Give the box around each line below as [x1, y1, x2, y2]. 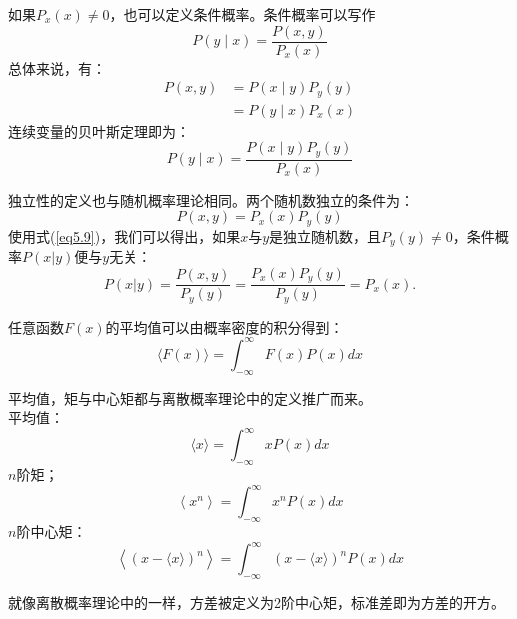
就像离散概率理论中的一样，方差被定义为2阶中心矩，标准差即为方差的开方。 [8, 592, 505, 613]
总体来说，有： [8, 57, 106, 78]
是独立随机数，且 [269, 225, 382, 246]
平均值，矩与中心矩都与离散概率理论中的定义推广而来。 [8, 387, 372, 408]
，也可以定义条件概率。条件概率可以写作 [109, 4, 376, 24]
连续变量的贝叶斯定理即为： [8, 120, 190, 141]
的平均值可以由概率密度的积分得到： [105, 316, 344, 337]
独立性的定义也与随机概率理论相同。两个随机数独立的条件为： [8, 189, 414, 210]
